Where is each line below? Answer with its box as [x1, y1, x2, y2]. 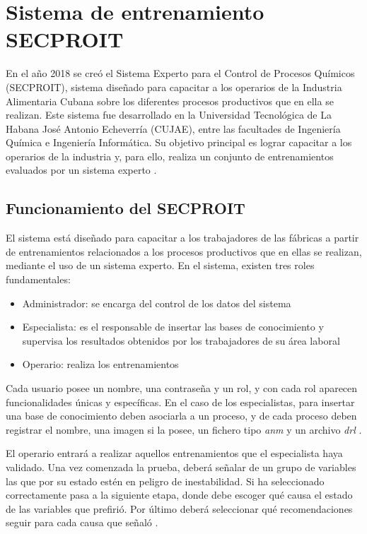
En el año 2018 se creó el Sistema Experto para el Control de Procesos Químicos [6, 66, 355, 81]
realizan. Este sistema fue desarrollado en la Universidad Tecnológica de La [6, 107, 332, 122]
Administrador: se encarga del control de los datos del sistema [22, 295, 291, 310]
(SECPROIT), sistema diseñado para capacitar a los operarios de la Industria [6, 79, 342, 94]
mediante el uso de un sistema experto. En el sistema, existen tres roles [6, 258, 315, 273]
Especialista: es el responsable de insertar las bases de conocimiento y [22, 319, 324, 334]
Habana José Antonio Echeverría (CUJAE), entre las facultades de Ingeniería [6, 121, 341, 136]
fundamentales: [6, 272, 71, 287]
